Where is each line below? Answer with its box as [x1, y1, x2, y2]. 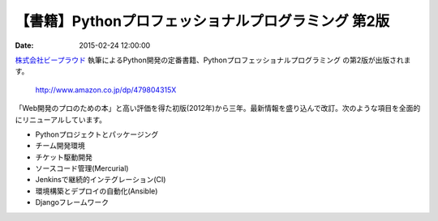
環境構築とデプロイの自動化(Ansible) [35, 186, 158, 196]
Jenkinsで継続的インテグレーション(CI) [35, 175, 166, 185]
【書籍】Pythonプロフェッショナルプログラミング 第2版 [15, 12, 390, 30]
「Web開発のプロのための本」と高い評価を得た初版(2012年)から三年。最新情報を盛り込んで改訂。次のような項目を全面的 [15, 104, 421, 113]
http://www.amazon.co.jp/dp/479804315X [35, 85, 177, 95]
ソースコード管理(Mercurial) [35, 164, 129, 173]
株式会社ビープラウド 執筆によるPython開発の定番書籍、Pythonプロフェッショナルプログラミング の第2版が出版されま [15, 55, 411, 65]
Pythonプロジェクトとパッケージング [35, 130, 159, 139]
